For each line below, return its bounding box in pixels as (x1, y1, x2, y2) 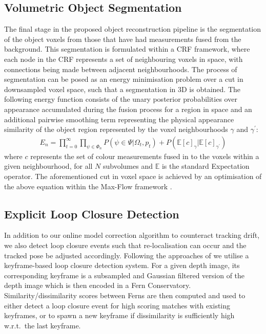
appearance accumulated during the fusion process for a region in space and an (4, 103, 252, 114)
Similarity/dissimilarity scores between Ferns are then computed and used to (4, 290, 245, 300)
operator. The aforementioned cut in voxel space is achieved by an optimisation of (4, 170, 262, 181)
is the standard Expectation (161, 161, 250, 171)
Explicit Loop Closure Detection (4, 206, 179, 221)
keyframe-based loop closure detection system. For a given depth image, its (4, 260, 240, 271)
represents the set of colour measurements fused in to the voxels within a (30, 150, 259, 161)
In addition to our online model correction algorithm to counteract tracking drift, (4, 230, 260, 240)
